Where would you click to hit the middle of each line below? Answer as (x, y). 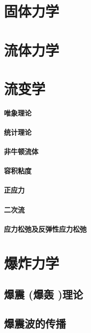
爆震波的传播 (35, 323)
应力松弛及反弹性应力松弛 (45, 229)
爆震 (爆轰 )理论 (44, 294)
